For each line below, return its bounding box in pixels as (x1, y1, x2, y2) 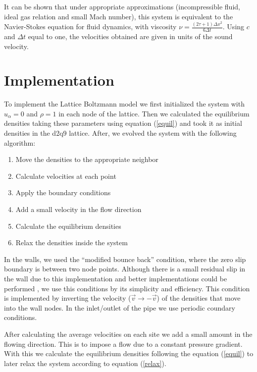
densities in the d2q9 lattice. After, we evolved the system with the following (4, 128, 237, 138)
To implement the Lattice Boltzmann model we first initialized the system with (4, 99, 245, 109)
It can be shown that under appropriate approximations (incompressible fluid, (4, 1, 240, 11)
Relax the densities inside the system (15, 237, 128, 248)
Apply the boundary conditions (15, 187, 111, 198)
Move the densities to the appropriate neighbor (15, 154, 158, 164)
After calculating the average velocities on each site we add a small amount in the (4, 328, 253, 339)
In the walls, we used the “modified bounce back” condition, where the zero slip (4, 254, 246, 264)
